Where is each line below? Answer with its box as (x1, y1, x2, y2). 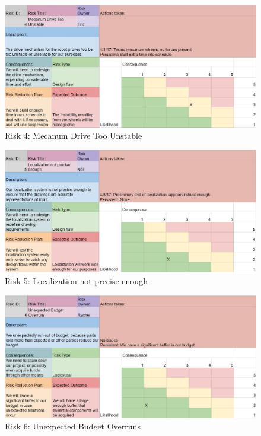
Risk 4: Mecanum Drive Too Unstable (5, 129, 142, 142)
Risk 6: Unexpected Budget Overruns (5, 420, 141, 432)
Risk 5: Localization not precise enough (5, 275, 148, 287)
